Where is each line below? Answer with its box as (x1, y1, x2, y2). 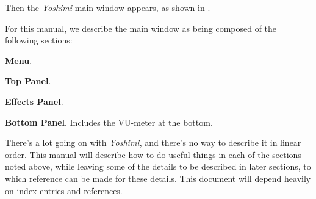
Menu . (5, 54, 32, 67)
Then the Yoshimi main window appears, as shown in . (5, 1, 210, 13)
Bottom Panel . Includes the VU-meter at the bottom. (5, 115, 213, 128)
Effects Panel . (5, 95, 63, 107)
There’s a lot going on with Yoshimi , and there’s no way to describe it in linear (5, 136, 301, 149)
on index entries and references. (5, 184, 123, 197)
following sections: (5, 34, 73, 46)
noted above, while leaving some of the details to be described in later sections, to (5, 160, 311, 173)
